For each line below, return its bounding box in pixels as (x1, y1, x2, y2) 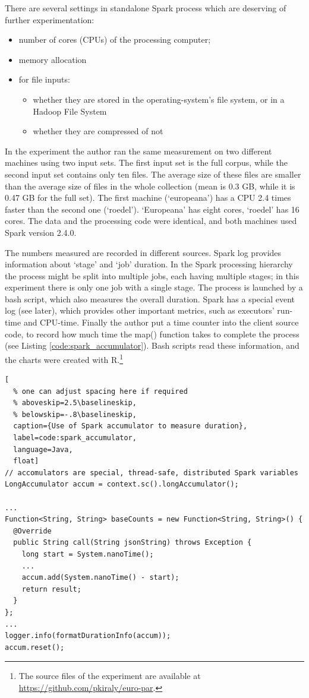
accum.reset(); (5, 643, 65, 652)
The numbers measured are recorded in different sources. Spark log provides (5, 246, 282, 258)
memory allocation (18, 53, 87, 65)
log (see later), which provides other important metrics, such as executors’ (5, 304, 275, 317)
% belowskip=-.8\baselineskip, (13, 410, 137, 419)
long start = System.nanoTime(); (21, 550, 154, 558)
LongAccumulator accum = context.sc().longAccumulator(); (5, 480, 239, 489)
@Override (13, 526, 52, 535)
